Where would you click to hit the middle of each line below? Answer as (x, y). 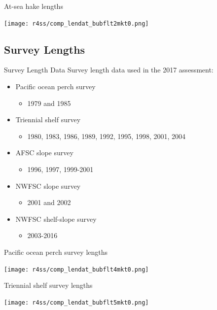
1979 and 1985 (49, 103)
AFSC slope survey (44, 153)
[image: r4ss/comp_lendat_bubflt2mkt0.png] (76, 23)
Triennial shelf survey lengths (48, 285)
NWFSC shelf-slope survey (56, 219)
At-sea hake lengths (34, 6)
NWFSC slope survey (48, 186)
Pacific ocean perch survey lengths (56, 252)
